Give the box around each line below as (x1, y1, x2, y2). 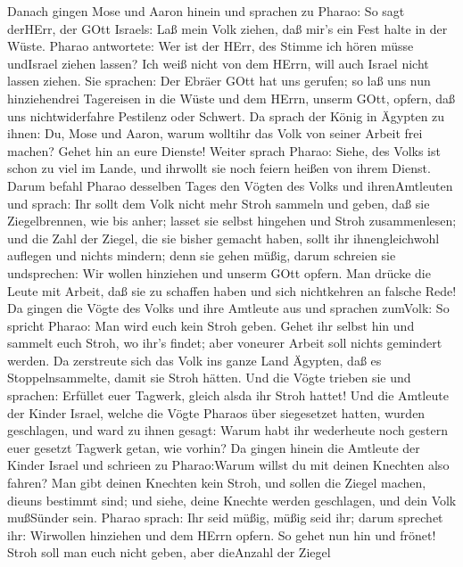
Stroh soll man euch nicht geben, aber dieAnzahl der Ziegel (7, 543, 331, 562)
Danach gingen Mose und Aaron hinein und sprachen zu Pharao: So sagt (7, 2, 405, 20)
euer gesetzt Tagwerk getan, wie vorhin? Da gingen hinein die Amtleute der (7, 438, 420, 456)
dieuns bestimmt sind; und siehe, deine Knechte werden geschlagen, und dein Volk (7, 490, 457, 509)
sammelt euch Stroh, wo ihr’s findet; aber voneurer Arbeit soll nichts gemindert (7, 333, 442, 352)
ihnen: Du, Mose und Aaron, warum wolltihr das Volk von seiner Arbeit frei (7, 124, 423, 143)
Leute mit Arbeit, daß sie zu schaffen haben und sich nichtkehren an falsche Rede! (7, 281, 457, 300)
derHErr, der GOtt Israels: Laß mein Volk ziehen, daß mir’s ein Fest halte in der (7, 19, 448, 37)
